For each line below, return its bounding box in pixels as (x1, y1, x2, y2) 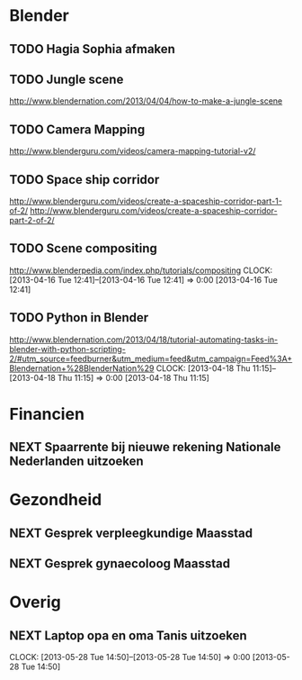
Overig (9, 592, 61, 612)
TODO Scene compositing (9, 240, 157, 257)
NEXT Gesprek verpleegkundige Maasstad (9, 525, 253, 540)
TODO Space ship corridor (9, 172, 160, 187)
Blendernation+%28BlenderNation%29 (9, 362, 155, 374)
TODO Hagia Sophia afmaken (9, 41, 175, 57)
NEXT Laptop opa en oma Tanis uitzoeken (9, 628, 247, 643)
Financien (9, 403, 85, 424)
